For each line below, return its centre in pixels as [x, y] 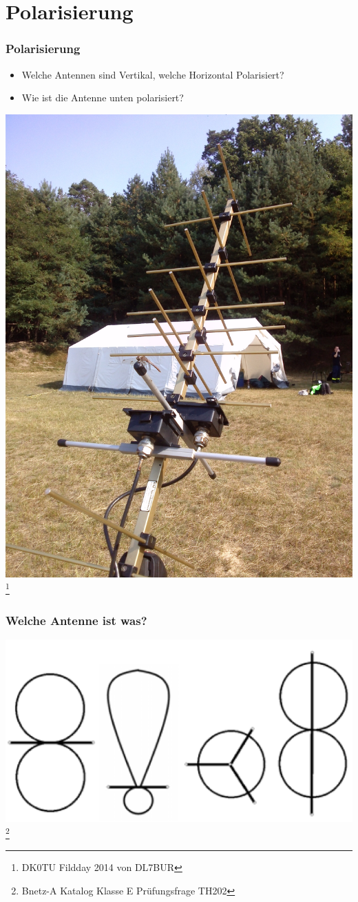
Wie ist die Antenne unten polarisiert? [103, 98]
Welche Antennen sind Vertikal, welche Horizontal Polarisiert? [153, 74]
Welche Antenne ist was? [76, 620]
